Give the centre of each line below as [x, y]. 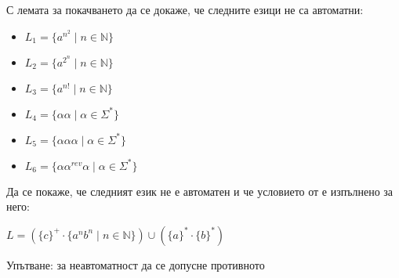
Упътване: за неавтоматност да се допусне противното [136, 264]
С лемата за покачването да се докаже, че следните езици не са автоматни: [185, 9]
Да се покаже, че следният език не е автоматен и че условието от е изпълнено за [200, 191]
